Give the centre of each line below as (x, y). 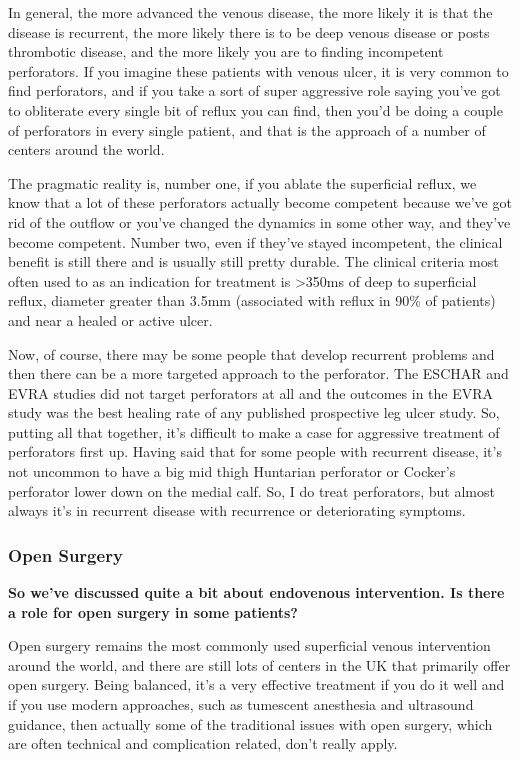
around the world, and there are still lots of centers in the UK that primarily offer (259, 664)
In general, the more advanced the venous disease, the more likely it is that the (250, 12)
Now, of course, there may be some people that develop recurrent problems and (251, 353)
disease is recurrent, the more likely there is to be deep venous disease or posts (249, 31)
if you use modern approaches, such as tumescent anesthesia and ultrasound (241, 704)
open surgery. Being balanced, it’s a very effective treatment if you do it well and (256, 684)
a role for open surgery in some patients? (153, 611)
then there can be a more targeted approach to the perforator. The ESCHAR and (258, 373)
